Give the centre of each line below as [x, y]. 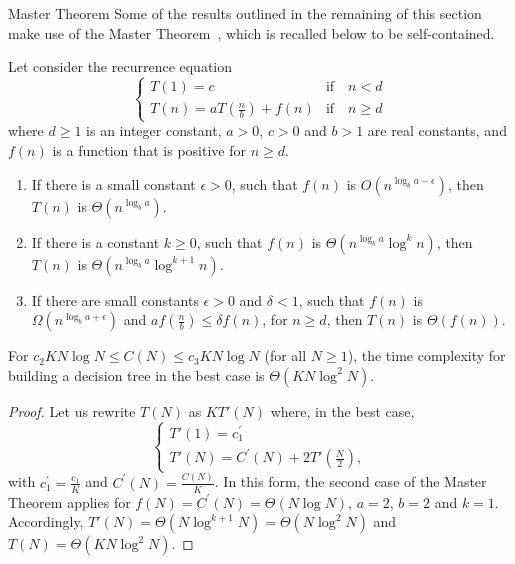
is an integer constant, [154, 130]
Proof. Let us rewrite [72, 410]
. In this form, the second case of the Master [350, 481]
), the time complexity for [426, 355]
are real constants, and [437, 130]
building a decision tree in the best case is [136, 374]
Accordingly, [46, 521]
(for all [285, 355]
